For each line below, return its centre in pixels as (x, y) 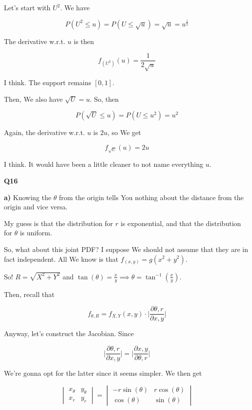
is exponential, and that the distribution (181, 223)
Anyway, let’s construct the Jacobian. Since (69, 333)
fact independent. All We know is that (61, 259)
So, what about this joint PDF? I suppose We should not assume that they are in (126, 249)
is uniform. (36, 233)
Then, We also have (33, 99)
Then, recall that (29, 294)
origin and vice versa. (36, 207)
